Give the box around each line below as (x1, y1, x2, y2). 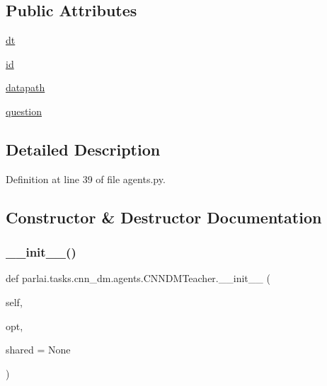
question (6, 103, 42, 118)
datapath (6, 80, 45, 95)
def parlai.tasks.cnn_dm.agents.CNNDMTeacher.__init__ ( (6, 271, 270, 286)
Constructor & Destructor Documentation (6, 206, 322, 228)
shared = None (6, 342, 71, 357)
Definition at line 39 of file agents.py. (6, 171, 166, 186)
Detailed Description (6, 138, 161, 160)
